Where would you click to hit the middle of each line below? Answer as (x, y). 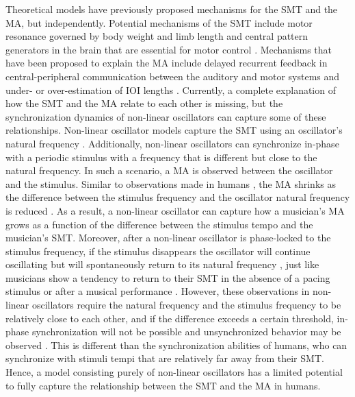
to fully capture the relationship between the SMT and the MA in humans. (163, 385)
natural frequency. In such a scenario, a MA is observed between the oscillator (169, 170)
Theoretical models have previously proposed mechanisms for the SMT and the (172, 9)
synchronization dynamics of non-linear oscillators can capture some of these (166, 116)
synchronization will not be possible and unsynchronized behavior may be (186, 332)
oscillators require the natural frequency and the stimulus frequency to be (186, 305)
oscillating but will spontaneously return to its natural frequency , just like (162, 264)
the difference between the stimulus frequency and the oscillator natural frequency (178, 197)
